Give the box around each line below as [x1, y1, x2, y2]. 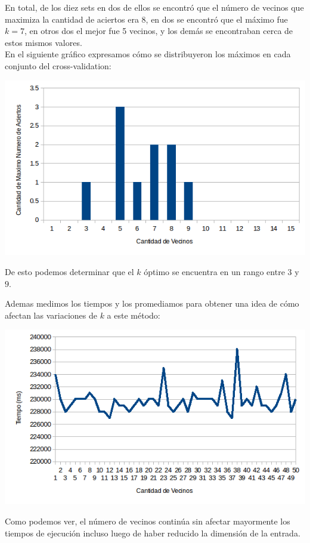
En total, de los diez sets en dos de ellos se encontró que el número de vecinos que [5, 1, 304, 13]
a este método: [107, 308, 160, 321]
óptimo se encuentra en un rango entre [144, 266, 285, 278]
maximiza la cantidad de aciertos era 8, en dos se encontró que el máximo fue [5, 13, 288, 25]
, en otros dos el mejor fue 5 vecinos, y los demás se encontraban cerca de [24, 24, 293, 37]
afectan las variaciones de [5, 308, 97, 321]
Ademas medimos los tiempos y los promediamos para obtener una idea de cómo [5, 297, 299, 310]
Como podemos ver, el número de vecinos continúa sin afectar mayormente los [5, 514, 290, 527]
